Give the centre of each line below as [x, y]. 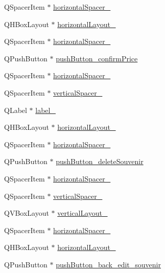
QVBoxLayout [27, 213]
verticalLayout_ [82, 213]
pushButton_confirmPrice [97, 58]
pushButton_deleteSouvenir [100, 161]
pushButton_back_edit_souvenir [108, 264]
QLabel [16, 110]
